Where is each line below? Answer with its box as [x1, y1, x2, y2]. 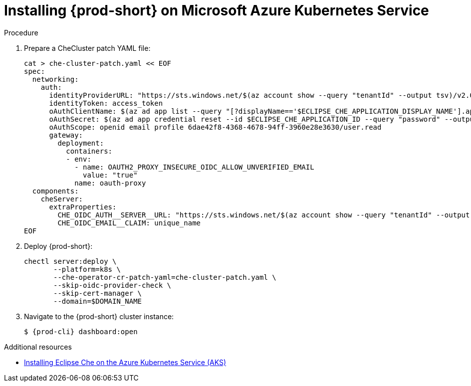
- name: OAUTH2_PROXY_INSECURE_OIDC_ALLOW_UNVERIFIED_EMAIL [74, 163, 314, 171]
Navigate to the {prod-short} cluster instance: [24, 312, 174, 321]
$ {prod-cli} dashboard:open [24, 327, 138, 336]
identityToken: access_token [49, 99, 163, 107]
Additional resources [4, 342, 72, 351]
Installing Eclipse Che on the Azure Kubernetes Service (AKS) [24, 358, 227, 367]
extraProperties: [49, 202, 117, 211]
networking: [32, 75, 79, 83]
